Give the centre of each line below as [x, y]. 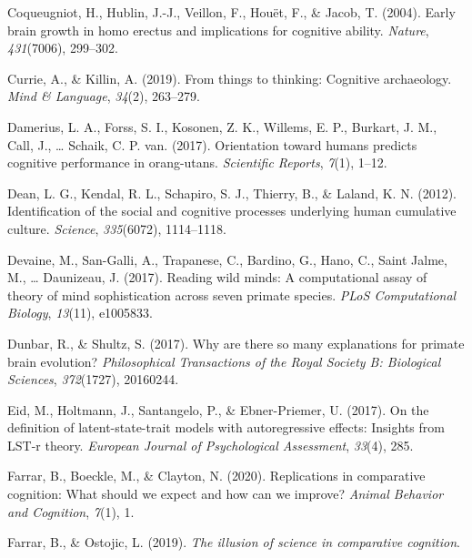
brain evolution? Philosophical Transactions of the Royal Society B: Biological [224, 361]
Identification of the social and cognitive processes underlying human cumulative [232, 211]
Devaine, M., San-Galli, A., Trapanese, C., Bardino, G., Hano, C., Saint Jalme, [227, 259]
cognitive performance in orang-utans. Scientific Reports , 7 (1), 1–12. [197, 162]
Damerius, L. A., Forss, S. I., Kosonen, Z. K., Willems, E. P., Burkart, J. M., [222, 126]
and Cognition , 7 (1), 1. [71, 511]
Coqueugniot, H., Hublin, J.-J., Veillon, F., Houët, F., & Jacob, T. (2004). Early [231, 12]
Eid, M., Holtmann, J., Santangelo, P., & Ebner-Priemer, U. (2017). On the [218, 409]
